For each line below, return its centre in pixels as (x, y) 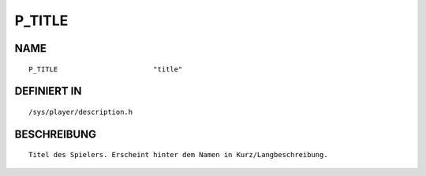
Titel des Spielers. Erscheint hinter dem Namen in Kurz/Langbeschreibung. (178, 155)
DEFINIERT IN (48, 92)
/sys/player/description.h (81, 112)
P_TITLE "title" (106, 69)
